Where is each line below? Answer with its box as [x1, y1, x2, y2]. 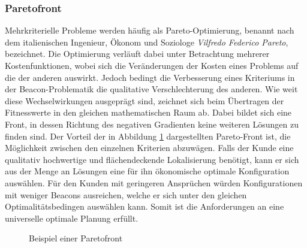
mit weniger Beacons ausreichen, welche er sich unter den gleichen [5, 188, 247, 201]
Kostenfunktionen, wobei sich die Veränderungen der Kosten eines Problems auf [5, 59, 299, 71]
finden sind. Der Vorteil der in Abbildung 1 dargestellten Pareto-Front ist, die [5, 129, 291, 142]
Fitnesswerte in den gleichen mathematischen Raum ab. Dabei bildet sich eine [5, 106, 292, 119]
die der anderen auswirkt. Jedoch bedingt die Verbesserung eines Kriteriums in [5, 71, 295, 83]
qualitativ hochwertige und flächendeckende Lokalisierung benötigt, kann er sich [5, 153, 299, 165]
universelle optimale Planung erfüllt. [5, 211, 139, 224]
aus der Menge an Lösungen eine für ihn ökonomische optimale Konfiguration [5, 165, 290, 177]
